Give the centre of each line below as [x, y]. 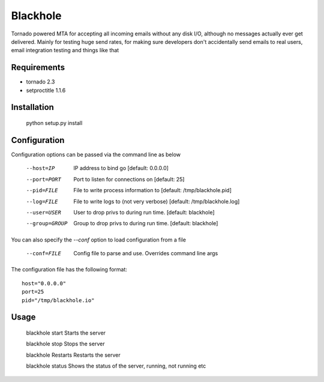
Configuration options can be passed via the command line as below [96, 154]
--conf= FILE [43, 253]
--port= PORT [43, 179]
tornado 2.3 [40, 82]
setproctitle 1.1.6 [46, 90]
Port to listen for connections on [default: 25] [129, 179]
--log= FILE [42, 202]
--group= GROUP [47, 223]
